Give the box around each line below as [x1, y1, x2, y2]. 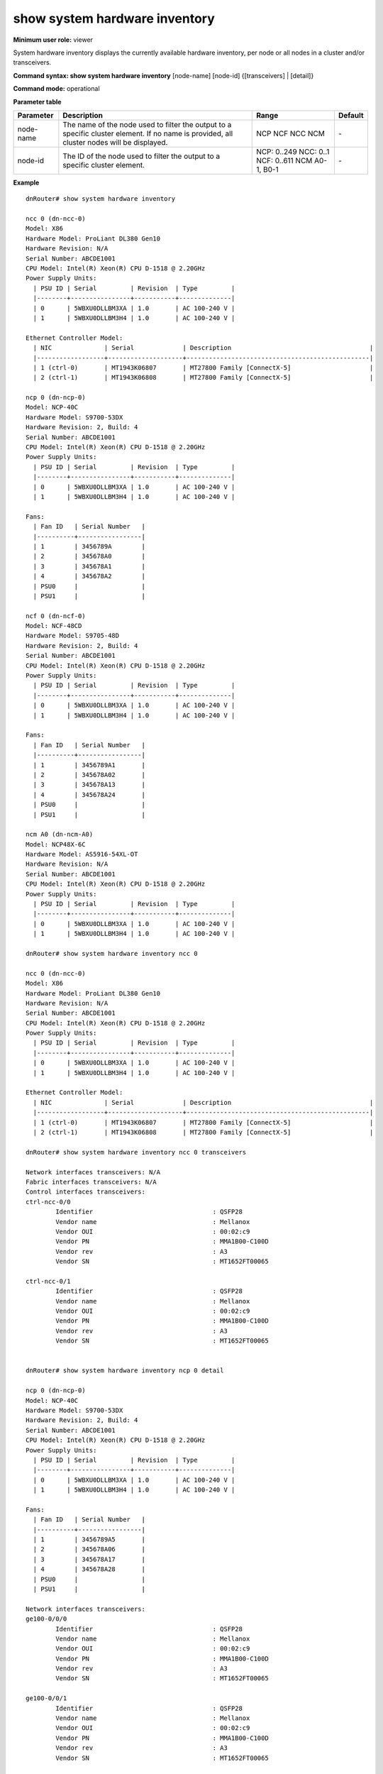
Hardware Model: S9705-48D [26, 632, 120, 640]
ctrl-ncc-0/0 [26, 1198, 71, 1206]
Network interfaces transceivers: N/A [26, 1168, 161, 1176]
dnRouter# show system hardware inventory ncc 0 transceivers [26, 1148, 247, 1156]
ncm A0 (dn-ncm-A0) [26, 830, 94, 839]
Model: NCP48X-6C [26, 840, 86, 848]
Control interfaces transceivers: [26, 1188, 145, 1196]
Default [338, 110, 365, 120]
